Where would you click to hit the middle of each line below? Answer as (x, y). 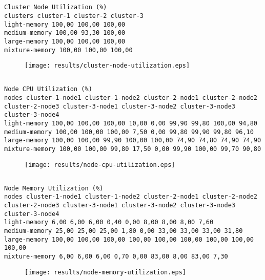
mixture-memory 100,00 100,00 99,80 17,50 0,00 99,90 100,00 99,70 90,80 (133, 149)
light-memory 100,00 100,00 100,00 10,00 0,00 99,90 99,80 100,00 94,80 (131, 123)
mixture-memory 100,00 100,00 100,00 (68, 50)
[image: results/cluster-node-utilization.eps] (107, 66)
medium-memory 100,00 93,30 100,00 (65, 33)
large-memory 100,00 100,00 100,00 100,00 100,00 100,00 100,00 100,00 (129, 239)
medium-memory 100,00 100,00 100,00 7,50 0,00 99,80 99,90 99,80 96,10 (129, 132)
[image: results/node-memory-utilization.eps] (105, 272)
